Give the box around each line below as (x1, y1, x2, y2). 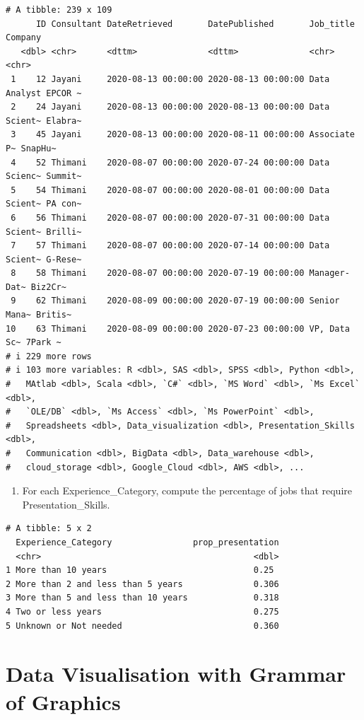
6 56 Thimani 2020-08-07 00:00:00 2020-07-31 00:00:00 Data (11, 212, 330, 223)
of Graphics (6, 687, 121, 716)
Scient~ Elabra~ (6, 115, 82, 126)
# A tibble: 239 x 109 (6, 5, 112, 15)
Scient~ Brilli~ (6, 226, 82, 237)
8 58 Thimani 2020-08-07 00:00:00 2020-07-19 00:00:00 (11, 268, 305, 279)
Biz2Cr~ (30, 281, 66, 292)
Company (6, 33, 42, 43)
